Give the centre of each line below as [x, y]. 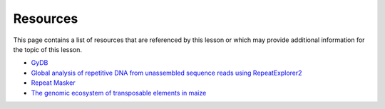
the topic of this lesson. [47, 49]
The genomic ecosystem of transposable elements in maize [119, 93]
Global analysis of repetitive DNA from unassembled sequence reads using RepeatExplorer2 [166, 73]
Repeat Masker [53, 83]
